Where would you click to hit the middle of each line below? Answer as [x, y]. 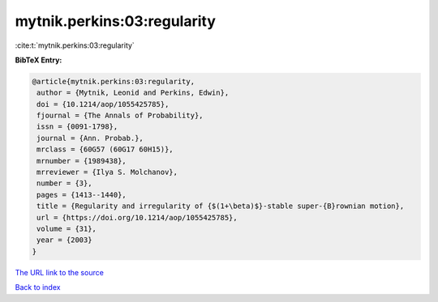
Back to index [38, 287]
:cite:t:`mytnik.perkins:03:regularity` [75, 45]
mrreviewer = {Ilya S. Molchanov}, [107, 172]
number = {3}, [64, 183]
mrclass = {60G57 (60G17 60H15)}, [105, 149]
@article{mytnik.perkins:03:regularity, [113, 81]
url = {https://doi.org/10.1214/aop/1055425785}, [137, 217]
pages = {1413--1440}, [82, 195]
